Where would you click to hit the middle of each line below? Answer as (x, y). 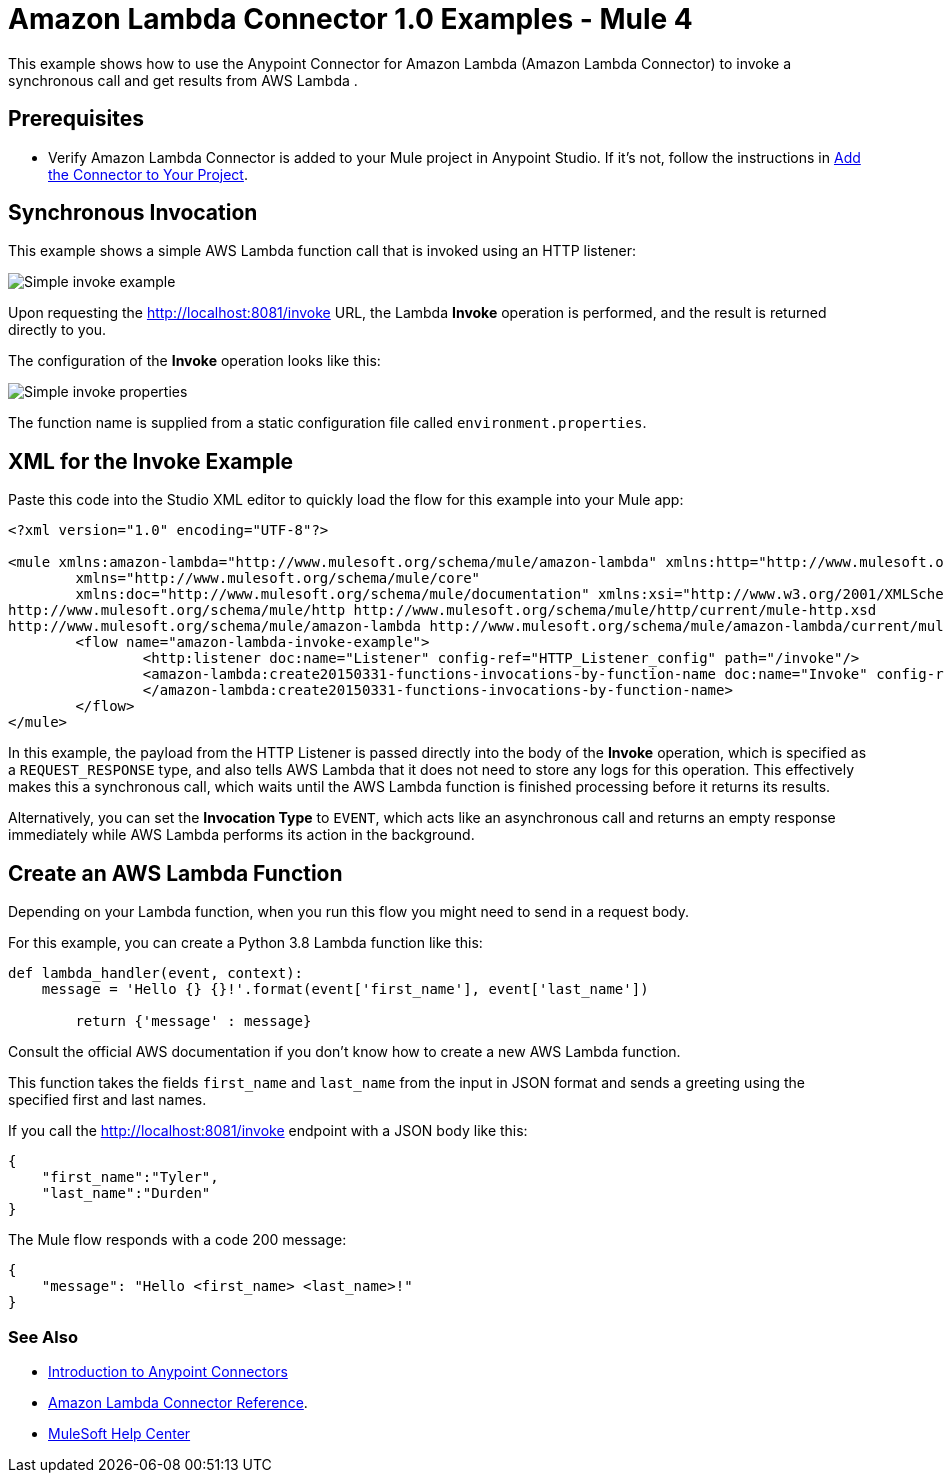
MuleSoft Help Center (119, 1433)
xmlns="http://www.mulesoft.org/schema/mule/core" (278, 578)
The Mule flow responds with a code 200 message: (177, 1240)
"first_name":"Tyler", (130, 1177)
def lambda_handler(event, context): (156, 973)
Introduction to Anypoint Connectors (168, 1371)
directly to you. (57, 330)
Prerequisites (76, 119)
